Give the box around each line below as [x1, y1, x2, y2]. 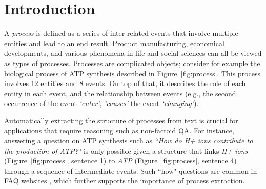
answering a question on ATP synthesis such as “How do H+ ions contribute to [4, 135, 253, 146]
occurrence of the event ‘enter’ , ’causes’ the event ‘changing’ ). [4, 98, 199, 109]
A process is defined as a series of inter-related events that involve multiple [4, 28, 238, 38]
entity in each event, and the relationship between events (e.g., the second [4, 88, 236, 98]
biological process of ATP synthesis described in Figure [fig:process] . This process [4, 68, 260, 78]
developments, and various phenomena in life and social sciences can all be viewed [4, 48, 262, 58]
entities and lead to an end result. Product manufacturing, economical [4, 37, 224, 48]
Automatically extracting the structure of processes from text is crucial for [4, 115, 238, 125]
